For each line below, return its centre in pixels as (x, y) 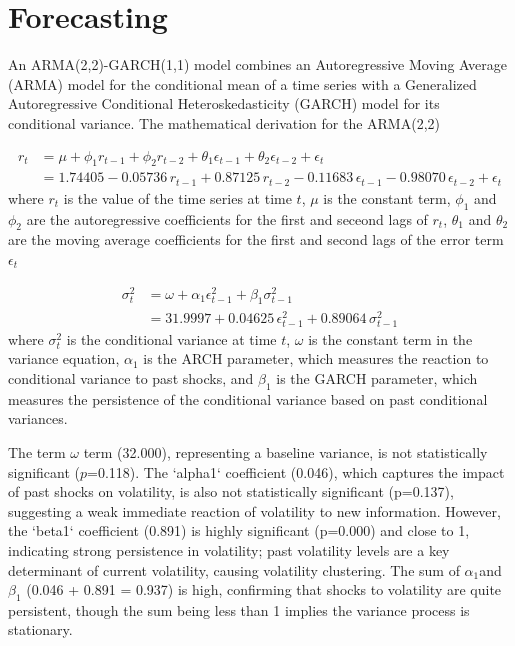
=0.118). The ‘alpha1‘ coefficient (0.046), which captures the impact (296, 471)
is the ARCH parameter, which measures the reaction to (316, 358)
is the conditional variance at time (171, 338)
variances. (38, 418)
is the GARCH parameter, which (377, 377)
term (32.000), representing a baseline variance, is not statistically (285, 451)
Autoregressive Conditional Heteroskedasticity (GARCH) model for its (224, 103)
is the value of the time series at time (177, 197)
